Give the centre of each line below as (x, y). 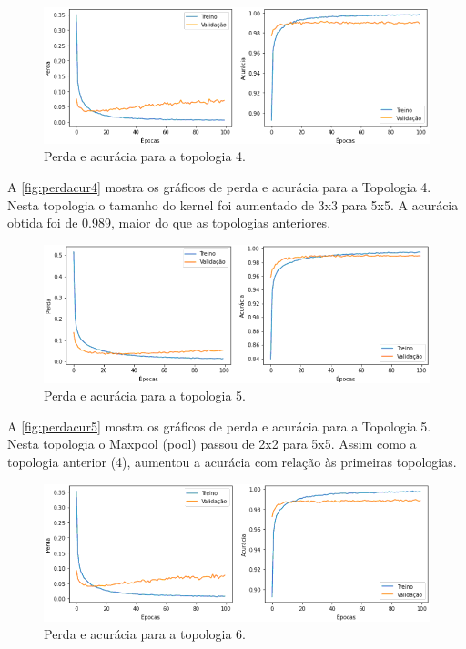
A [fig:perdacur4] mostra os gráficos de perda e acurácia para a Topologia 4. (219, 187)
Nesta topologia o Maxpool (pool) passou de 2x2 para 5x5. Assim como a (212, 444)
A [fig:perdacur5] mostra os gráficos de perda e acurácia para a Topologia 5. (219, 426)
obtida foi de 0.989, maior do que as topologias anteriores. (169, 223)
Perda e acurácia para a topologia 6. (145, 634)
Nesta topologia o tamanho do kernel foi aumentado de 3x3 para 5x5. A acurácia (233, 204)
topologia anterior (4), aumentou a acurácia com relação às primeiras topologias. (232, 462)
